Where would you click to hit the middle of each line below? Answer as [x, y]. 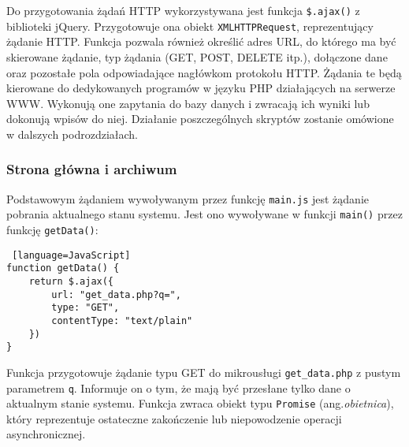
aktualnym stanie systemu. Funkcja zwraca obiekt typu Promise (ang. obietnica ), [200, 403]
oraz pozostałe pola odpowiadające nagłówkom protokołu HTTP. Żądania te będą [204, 72]
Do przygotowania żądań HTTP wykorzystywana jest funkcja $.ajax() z [183, 10]
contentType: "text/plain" [122, 320]
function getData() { [63, 268]
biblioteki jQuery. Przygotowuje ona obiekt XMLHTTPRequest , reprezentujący [190, 26]
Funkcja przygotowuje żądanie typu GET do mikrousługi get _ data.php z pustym [204, 372]
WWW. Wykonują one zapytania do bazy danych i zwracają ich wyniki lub [188, 103]
